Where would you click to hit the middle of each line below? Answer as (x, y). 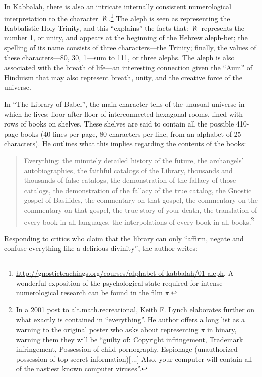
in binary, (222, 329)
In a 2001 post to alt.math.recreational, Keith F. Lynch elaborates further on (135, 309)
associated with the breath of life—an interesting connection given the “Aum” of (128, 67)
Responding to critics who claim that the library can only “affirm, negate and (124, 238)
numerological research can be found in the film (89, 293)
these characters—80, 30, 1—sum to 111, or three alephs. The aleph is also (119, 57)
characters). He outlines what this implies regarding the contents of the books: (125, 143)
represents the (223, 27)
